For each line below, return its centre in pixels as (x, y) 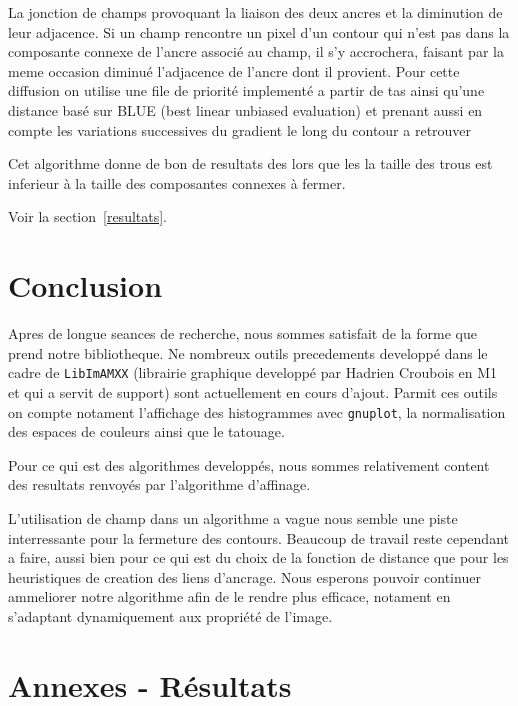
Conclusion (85, 285)
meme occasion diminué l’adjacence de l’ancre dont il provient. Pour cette (234, 70)
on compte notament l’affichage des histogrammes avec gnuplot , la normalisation (257, 411)
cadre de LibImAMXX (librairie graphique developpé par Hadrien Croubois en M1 (253, 372)
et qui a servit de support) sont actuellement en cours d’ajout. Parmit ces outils (253, 391)
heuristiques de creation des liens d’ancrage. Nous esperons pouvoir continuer (244, 576)
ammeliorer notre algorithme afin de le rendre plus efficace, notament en (229, 596)
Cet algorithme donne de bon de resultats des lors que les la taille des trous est (250, 163)
